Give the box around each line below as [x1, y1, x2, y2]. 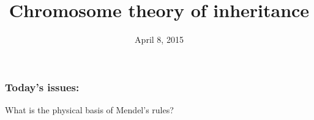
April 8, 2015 [135, 33, 184, 46]
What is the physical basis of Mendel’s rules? [5, 103, 174, 116]
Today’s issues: [5, 79, 80, 94]
